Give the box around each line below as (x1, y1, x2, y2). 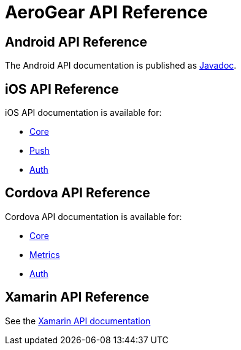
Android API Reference (5, 34, 147, 50)
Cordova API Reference (5, 185, 150, 201)
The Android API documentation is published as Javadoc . (5, 60, 237, 71)
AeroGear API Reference (5, 2, 208, 23)
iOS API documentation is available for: (5, 107, 162, 118)
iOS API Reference (5, 81, 119, 97)
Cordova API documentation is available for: (5, 211, 182, 222)
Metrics (29, 249, 60, 260)
